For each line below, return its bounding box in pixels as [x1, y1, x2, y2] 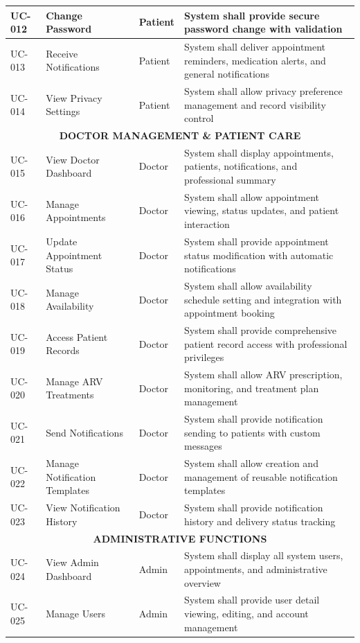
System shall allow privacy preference [184, 83, 343, 98]
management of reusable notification [184, 469, 338, 484]
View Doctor [46, 152, 100, 166]
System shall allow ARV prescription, [184, 367, 343, 381]
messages [184, 439, 222, 453]
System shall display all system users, [184, 548, 343, 563]
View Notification [46, 500, 120, 515]
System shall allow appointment [184, 189, 320, 204]
